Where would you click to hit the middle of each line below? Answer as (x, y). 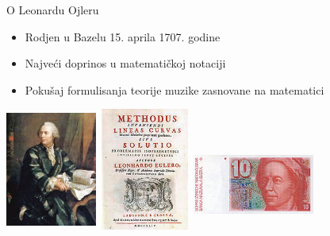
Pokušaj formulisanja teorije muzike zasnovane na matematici (175, 89)
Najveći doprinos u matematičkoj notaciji (125, 63)
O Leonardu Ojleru (53, 10)
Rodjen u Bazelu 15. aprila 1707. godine (123, 36)
